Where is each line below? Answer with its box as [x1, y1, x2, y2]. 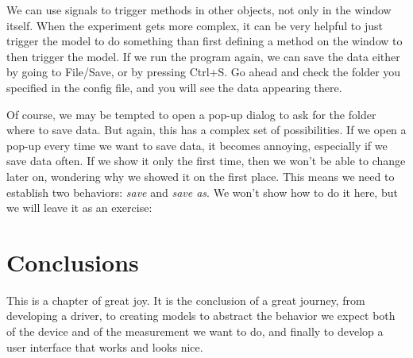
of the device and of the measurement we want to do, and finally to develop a [6, 323, 384, 340]
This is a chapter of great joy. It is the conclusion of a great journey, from [6, 291, 365, 308]
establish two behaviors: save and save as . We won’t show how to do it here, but [6, 183, 398, 200]
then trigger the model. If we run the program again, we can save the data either [6, 48, 400, 64]
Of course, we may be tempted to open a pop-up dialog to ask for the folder [6, 106, 376, 122]
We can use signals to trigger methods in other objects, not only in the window [6, 2, 392, 17]
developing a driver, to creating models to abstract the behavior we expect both [6, 307, 396, 324]
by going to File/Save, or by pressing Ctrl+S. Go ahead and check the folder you [6, 64, 401, 80]
